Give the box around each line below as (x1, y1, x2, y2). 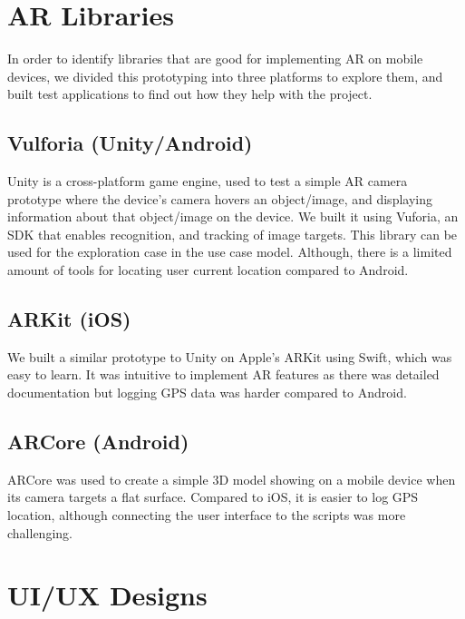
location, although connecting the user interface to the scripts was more (7, 506, 406, 525)
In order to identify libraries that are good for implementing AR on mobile (7, 49, 423, 68)
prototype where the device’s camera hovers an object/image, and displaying (7, 189, 432, 208)
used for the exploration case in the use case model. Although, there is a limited (7, 242, 452, 261)
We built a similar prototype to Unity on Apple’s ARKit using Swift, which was (7, 347, 452, 366)
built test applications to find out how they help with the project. (7, 84, 373, 103)
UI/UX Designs (7, 576, 208, 614)
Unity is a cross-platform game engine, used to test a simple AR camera (7, 172, 408, 191)
